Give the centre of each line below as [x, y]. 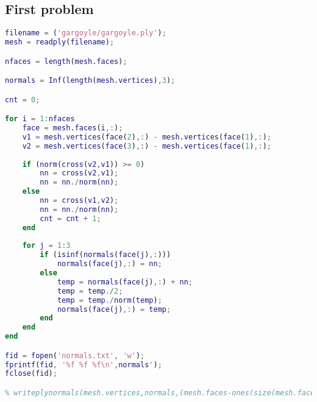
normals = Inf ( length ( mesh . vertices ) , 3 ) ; [90, 81]
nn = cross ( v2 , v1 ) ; [79, 173]
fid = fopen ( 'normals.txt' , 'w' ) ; [75, 355]
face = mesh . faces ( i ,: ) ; [73, 128]
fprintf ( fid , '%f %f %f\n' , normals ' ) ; [84, 365]
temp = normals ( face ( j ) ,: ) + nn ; [125, 282]
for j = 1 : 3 [46, 246]
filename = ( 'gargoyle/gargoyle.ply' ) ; [86, 33]
